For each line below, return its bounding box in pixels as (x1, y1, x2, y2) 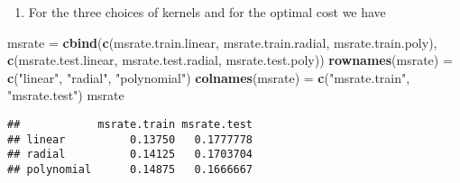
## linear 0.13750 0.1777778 (7, 133, 253, 146)
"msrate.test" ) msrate (7, 86, 124, 105)
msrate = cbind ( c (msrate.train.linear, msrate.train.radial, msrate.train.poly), (7, 32, 437, 51)
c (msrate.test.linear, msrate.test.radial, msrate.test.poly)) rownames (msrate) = (7, 50, 453, 69)
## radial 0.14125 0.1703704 (7, 148, 253, 161)
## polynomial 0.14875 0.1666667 (7, 162, 253, 176)
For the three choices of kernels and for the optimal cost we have (28, 3, 386, 21)
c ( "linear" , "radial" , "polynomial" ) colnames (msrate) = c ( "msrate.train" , (7, 68, 410, 87)
